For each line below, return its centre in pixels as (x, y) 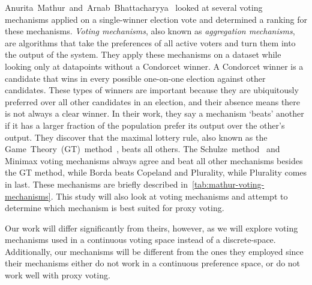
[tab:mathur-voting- (228, 184)
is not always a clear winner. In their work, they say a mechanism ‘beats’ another (154, 113)
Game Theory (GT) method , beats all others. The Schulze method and (142, 149)
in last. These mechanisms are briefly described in (96, 184)
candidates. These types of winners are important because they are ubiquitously (152, 90)
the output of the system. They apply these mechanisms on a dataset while (143, 54)
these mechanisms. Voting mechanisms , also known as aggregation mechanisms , (150, 31)
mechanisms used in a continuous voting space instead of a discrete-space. (140, 240)
